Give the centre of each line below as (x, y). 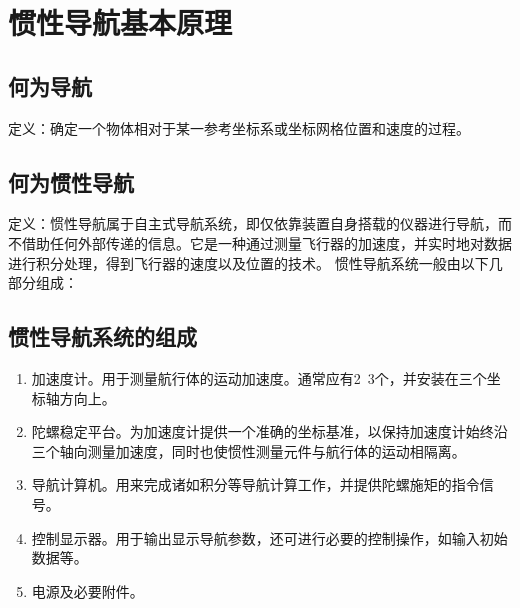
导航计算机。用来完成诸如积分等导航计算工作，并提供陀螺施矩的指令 (255, 484)
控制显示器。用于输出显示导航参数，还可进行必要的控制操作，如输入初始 (269, 537)
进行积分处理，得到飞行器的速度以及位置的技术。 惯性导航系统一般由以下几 (255, 262)
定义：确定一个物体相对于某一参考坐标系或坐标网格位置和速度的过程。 (239, 127)
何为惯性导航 (71, 181)
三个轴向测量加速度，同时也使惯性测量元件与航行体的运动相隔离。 (248, 450)
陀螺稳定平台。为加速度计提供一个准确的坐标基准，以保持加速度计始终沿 (269, 431)
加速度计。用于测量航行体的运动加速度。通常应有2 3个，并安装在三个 (259, 377)
